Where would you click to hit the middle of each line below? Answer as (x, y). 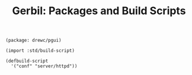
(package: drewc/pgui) (33, 40)
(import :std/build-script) (40, 51)
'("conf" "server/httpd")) (44, 66)
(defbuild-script (27, 61)
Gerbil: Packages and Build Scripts (99, 11)
